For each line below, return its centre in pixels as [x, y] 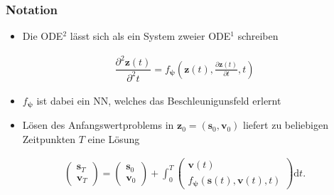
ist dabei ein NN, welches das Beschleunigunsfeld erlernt [159, 100]
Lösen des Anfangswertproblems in [98, 125]
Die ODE [43, 36]
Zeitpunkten [49, 138]
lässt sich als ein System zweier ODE [150, 36]
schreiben [258, 36]
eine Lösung [114, 138]
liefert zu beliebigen [286, 125]
